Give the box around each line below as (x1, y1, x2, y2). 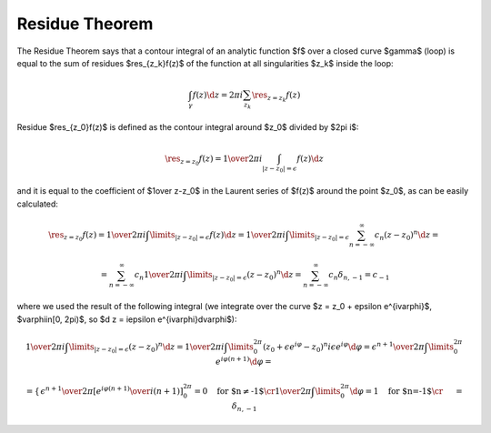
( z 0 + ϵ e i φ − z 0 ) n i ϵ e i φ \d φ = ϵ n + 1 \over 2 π (262, 339, 425, 354)
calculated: (16, 198, 59, 209)
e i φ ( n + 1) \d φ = (215, 355, 272, 368)
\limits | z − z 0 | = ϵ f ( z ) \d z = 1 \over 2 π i (149, 229, 286, 243)
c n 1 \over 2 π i (134, 269, 184, 282)
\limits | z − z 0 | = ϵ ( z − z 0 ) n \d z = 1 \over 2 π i (68, 339, 225, 355)
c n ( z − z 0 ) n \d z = (374, 228, 439, 242)
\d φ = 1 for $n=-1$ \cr (349, 386, 444, 396)
